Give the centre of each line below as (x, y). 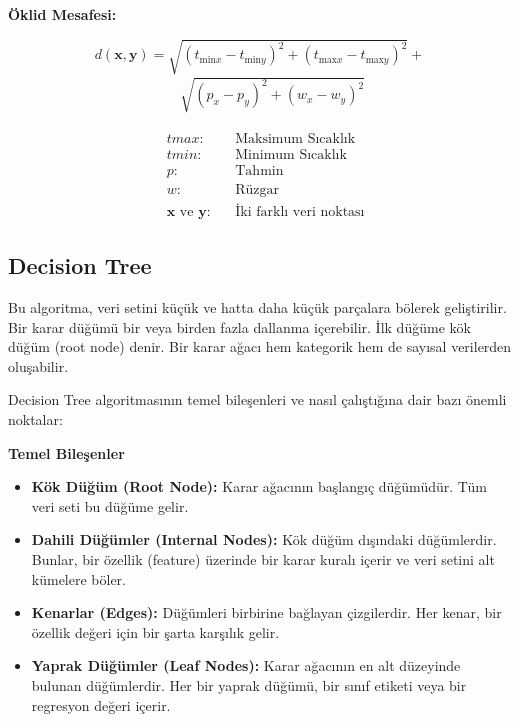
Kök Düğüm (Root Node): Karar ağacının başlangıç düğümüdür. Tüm (259, 486)
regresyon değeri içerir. (101, 704)
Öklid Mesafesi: (62, 14)
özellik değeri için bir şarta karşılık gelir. (155, 631)
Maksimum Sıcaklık (295, 138)
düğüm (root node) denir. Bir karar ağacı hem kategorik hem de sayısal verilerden (260, 346)
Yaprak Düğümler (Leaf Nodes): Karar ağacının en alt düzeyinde (246, 665)
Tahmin (259, 170)
